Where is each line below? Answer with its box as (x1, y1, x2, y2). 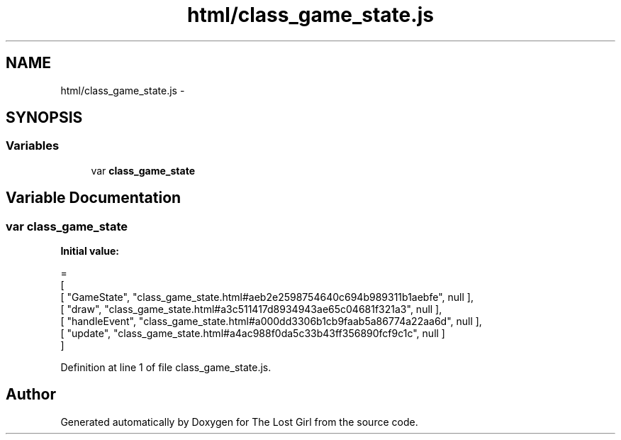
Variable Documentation (6, 189, 181, 207)
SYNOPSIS (6, 109, 83, 127)
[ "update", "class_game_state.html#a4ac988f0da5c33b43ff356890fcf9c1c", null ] (60, 327, 445, 340)
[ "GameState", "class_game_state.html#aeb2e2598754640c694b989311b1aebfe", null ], (60, 291, 474, 304)
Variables (6, 138, 60, 153)
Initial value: (60, 245, 119, 258)
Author (6, 385, 56, 404)
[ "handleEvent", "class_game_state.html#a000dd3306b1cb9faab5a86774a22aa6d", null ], (60, 315, 482, 328)
